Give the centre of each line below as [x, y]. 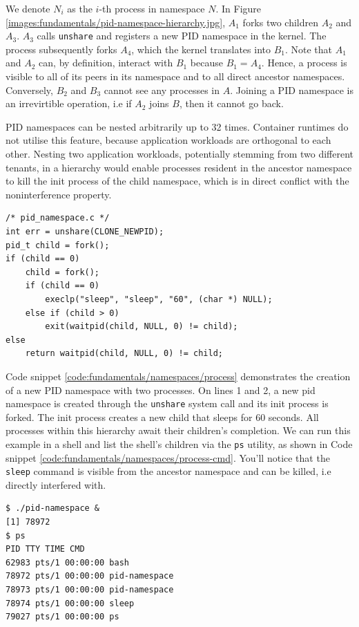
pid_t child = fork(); [58, 245]
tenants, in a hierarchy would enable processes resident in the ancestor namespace [179, 167]
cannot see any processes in [162, 90]
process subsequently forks [61, 49]
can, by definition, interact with [106, 63]
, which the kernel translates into [201, 49]
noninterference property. [59, 194]
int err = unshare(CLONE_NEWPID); [85, 231]
